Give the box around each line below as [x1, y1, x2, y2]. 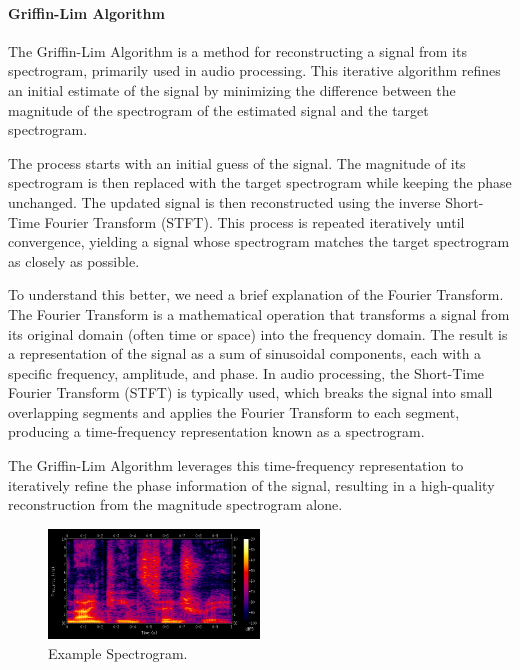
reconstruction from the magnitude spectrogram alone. [8, 494, 343, 515]
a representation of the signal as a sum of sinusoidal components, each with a [8, 343, 482, 364]
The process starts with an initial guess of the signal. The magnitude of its [8, 152, 466, 173]
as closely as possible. [8, 250, 140, 271]
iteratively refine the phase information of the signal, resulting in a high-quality [8, 474, 495, 495]
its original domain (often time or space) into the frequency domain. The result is [8, 323, 508, 344]
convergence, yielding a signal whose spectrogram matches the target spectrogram [8, 231, 510, 252]
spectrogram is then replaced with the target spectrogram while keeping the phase [8, 172, 512, 193]
